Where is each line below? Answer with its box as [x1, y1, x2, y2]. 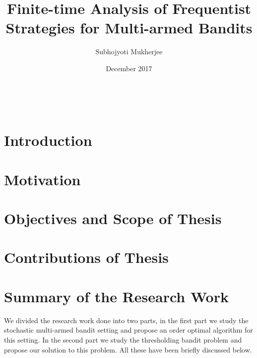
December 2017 [106, 63, 152, 73]
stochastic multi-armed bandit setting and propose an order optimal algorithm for [4, 325, 253, 335]
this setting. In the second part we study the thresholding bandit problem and [4, 334, 242, 345]
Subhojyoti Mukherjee [95, 46, 163, 57]
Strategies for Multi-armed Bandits [5, 17, 253, 38]
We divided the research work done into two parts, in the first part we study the [4, 315, 249, 325]
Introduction [4, 130, 92, 150]
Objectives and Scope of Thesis [4, 208, 222, 229]
